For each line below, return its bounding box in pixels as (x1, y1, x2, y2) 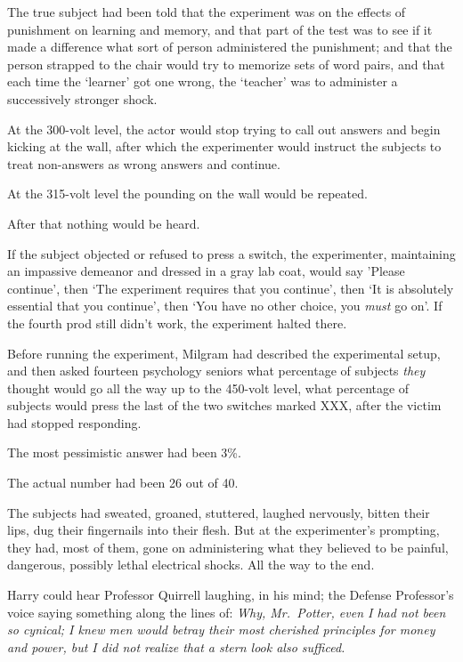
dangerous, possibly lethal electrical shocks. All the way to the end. (7, 555, 375, 574)
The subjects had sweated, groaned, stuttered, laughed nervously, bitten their (7, 503, 430, 521)
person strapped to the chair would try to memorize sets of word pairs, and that (7, 54, 445, 73)
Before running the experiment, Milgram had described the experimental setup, (7, 343, 441, 362)
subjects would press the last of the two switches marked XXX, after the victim (7, 396, 442, 415)
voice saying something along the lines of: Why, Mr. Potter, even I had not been (7, 602, 446, 621)
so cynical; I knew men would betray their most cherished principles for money (7, 620, 435, 639)
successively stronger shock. (7, 89, 158, 108)
